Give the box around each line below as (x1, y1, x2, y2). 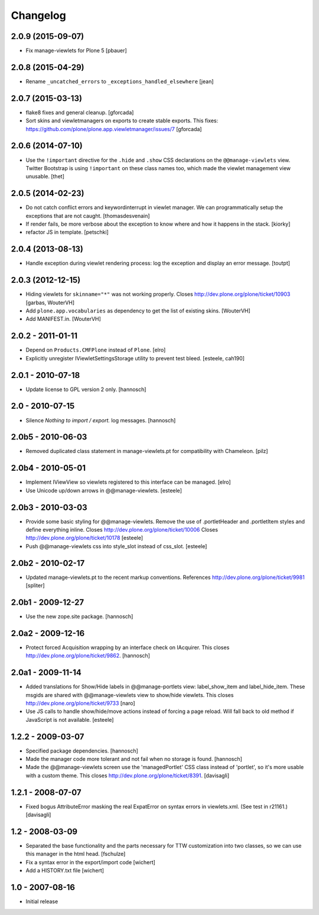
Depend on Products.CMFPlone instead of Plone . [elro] (25, 346, 166, 354)
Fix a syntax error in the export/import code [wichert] (25, 858, 156, 865)
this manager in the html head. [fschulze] (25, 851, 126, 858)
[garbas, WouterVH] (25, 299, 75, 306)
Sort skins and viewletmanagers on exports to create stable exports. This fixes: (25, 117, 219, 124)
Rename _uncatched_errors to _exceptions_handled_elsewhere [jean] (25, 77, 214, 85)
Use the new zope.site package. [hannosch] (25, 613, 134, 620)
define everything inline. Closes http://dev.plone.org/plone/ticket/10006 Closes (25, 526, 219, 533)
